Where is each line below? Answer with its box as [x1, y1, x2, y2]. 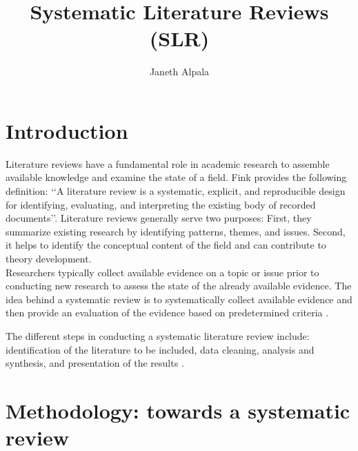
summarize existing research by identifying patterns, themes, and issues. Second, [6, 224, 346, 238]
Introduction [6, 116, 128, 144]
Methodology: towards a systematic [6, 396, 350, 424]
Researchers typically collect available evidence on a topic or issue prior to [6, 265, 319, 279]
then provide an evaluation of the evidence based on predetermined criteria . [6, 305, 329, 320]
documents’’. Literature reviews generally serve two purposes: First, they [6, 211, 312, 225]
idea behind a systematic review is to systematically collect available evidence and [6, 291, 352, 306]
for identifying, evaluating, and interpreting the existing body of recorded [6, 197, 316, 211]
